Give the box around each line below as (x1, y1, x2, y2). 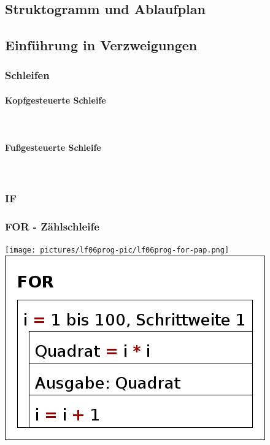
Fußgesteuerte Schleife (5, 141, 101, 154)
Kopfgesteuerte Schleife (5, 94, 106, 106)
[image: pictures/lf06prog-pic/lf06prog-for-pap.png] (5, 246, 229, 255)
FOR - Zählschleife (5, 218, 99, 234)
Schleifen (5, 67, 50, 83)
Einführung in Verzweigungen (5, 36, 198, 55)
